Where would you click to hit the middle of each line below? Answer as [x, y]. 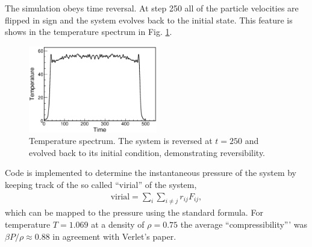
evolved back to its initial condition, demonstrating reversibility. [147, 152]
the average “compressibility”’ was [244, 224]
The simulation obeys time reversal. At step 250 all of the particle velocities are [152, 8]
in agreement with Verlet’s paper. [114, 236]
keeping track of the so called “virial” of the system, [101, 184]
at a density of [118, 224]
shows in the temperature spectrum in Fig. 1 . [89, 32]
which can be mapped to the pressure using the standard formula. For [134, 212]
